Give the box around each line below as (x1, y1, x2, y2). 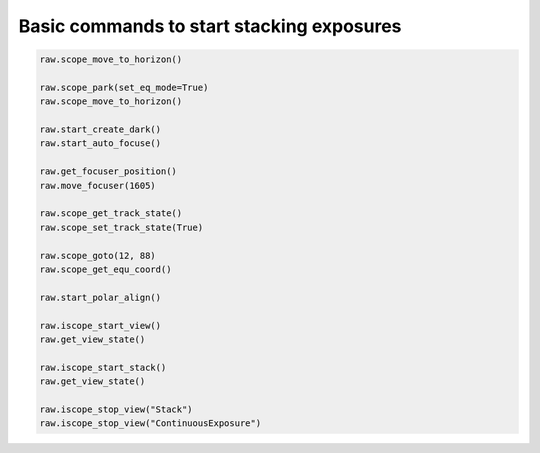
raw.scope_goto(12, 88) (39, 250, 157, 261)
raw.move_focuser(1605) (39, 180, 157, 191)
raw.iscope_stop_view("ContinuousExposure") (39, 418, 262, 429)
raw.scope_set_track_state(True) (39, 221, 204, 233)
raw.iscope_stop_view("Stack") (39, 403, 194, 415)
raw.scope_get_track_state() (39, 208, 183, 219)
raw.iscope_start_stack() (39, 361, 167, 373)
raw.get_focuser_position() (39, 166, 177, 177)
